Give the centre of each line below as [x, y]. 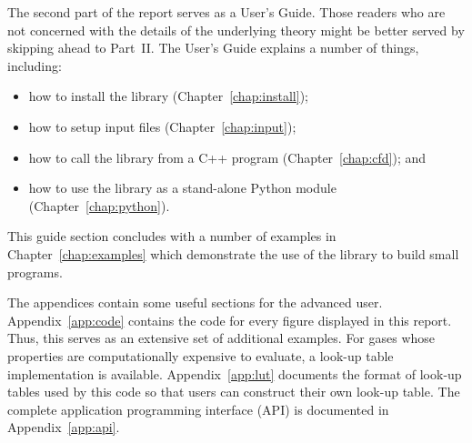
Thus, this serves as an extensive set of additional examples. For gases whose [221, 338]
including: [35, 65]
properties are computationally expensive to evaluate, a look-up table [201, 355]
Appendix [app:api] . [64, 427]
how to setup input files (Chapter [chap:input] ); [162, 126]
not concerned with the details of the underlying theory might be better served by [236, 30]
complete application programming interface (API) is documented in [198, 409]
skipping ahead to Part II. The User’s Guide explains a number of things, [213, 48]
